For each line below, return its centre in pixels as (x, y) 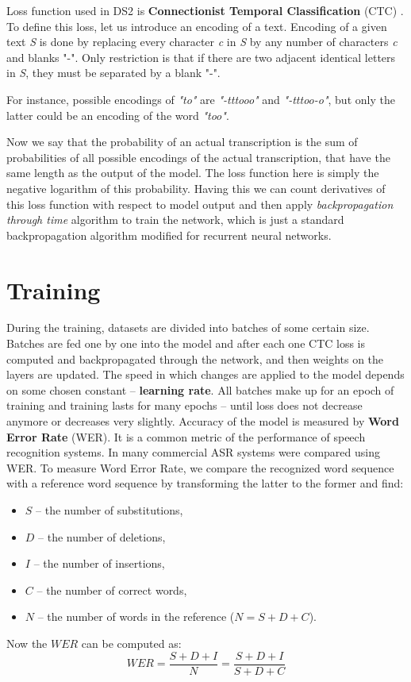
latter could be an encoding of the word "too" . (118, 115)
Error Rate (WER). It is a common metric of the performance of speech (186, 436)
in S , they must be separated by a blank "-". (113, 73)
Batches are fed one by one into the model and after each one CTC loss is (186, 343)
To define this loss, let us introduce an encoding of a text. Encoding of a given (197, 26)
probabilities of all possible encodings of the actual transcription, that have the (198, 157)
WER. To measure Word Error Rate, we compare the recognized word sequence (200, 467)
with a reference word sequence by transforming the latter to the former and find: (205, 483)
